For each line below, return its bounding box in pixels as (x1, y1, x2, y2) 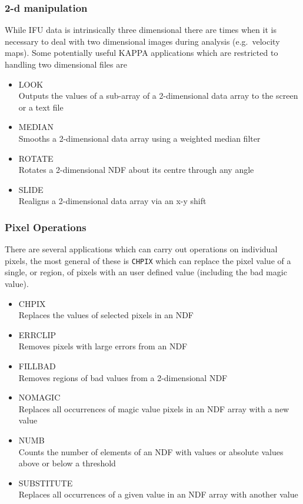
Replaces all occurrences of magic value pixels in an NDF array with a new (18, 402, 289, 415)
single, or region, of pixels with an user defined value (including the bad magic (5, 266, 287, 278)
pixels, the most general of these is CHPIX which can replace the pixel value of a (5, 254, 291, 266)
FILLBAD (18, 359, 56, 372)
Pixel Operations (5, 219, 86, 234)
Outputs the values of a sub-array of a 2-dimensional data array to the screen (18, 89, 298, 102)
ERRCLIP (18, 328, 56, 341)
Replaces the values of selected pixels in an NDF (18, 309, 194, 321)
